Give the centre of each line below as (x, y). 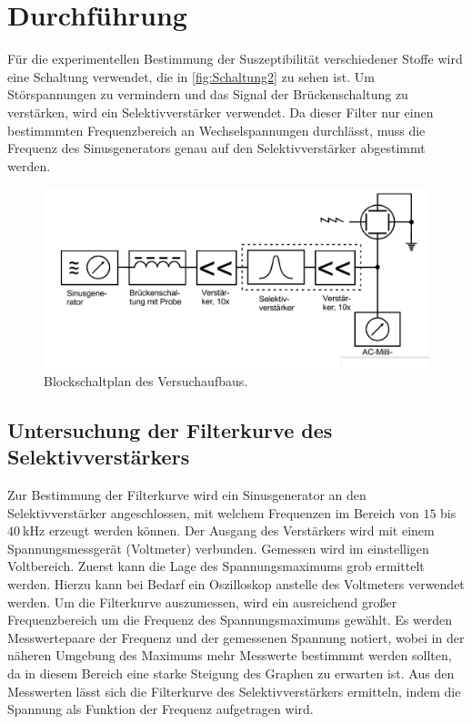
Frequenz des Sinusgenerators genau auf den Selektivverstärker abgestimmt (216, 148)
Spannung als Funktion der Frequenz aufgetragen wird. (161, 709)
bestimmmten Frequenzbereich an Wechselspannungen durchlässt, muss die (216, 130)
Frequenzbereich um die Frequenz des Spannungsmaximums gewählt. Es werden (230, 620)
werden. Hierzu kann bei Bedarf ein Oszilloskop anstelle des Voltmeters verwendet (236, 583)
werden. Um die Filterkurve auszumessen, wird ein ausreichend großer (202, 602)
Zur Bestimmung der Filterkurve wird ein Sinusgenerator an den (187, 494)
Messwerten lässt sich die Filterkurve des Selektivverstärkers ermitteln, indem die (234, 691)
